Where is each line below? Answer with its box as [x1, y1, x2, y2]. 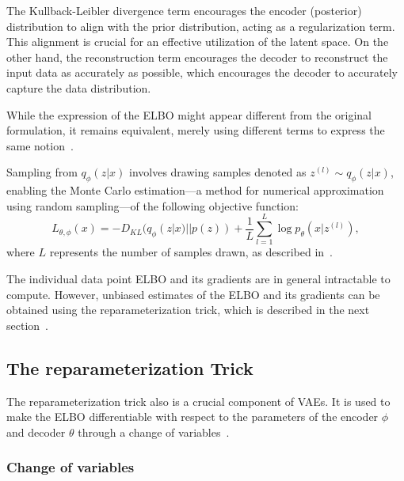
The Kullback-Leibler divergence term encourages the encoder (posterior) [6, 2, 362, 18]
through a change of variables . [78, 423, 230, 440]
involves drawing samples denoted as [129, 164, 307, 180]
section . [6, 316, 48, 333]
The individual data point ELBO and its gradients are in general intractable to [6, 271, 391, 287]
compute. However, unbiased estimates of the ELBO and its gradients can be [6, 286, 380, 302]
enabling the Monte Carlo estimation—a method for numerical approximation [6, 182, 384, 199]
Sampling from [6, 164, 78, 180]
